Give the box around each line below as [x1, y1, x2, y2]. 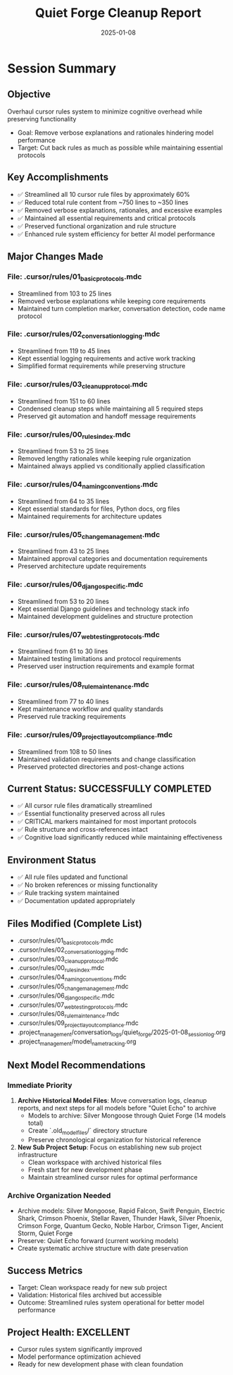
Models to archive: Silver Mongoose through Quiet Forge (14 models [27, 1111, 227, 1120]
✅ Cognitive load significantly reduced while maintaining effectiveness [17, 833, 223, 842]
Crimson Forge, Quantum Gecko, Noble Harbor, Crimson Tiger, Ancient [17, 1222, 224, 1230]
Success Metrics [7, 1264, 83, 1276]
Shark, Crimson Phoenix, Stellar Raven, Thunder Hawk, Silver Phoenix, [17, 1214, 222, 1223]
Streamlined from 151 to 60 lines [17, 396, 111, 405]
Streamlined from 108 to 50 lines [17, 747, 112, 756]
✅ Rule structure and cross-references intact [17, 825, 149, 834]
